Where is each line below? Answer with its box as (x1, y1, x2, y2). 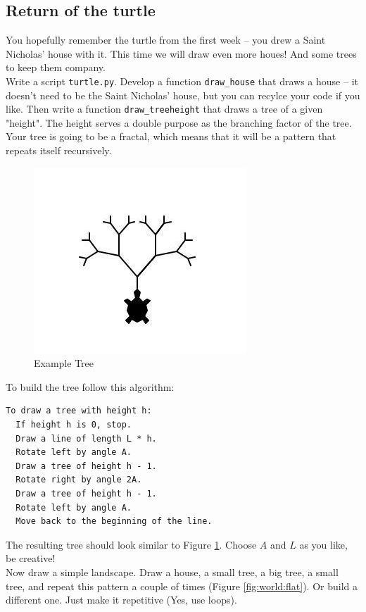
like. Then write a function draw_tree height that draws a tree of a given (6, 101, 323, 116)
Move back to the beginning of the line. (15, 516, 213, 527)
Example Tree (34, 356, 94, 370)
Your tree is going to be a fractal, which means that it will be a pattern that (6, 129, 336, 144)
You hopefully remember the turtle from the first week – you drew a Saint (6, 32, 326, 47)
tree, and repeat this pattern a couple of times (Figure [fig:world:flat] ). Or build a (6, 578, 358, 593)
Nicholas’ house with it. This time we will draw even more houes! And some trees (6, 46, 357, 61)
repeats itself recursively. (6, 143, 112, 158)
